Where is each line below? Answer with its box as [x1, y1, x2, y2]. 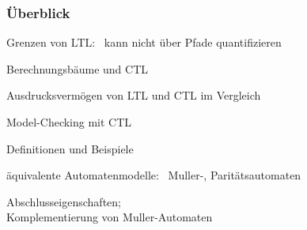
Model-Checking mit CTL [6, 114, 132, 130]
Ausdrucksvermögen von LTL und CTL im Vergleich [6, 87, 261, 104]
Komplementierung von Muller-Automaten [6, 209, 213, 225]
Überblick [6, 2, 70, 22]
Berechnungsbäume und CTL [6, 60, 149, 77]
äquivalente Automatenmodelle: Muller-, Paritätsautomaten [6, 167, 301, 183]
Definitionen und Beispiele [6, 140, 134, 156]
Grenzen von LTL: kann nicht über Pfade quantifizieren [6, 34, 282, 51]
